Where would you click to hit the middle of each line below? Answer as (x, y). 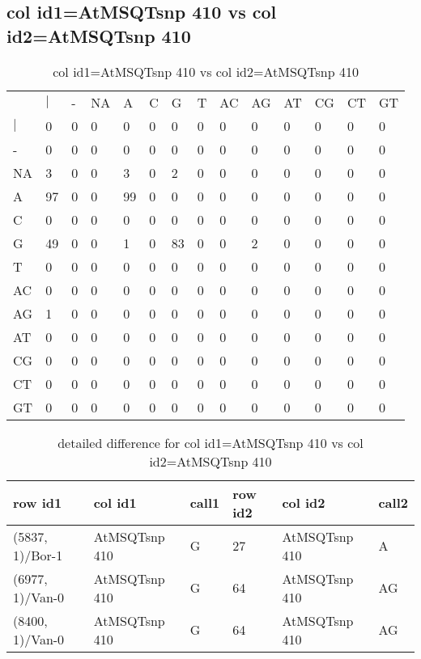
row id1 (38, 503)
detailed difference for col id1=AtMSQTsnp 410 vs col (210, 442)
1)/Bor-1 (38, 555)
